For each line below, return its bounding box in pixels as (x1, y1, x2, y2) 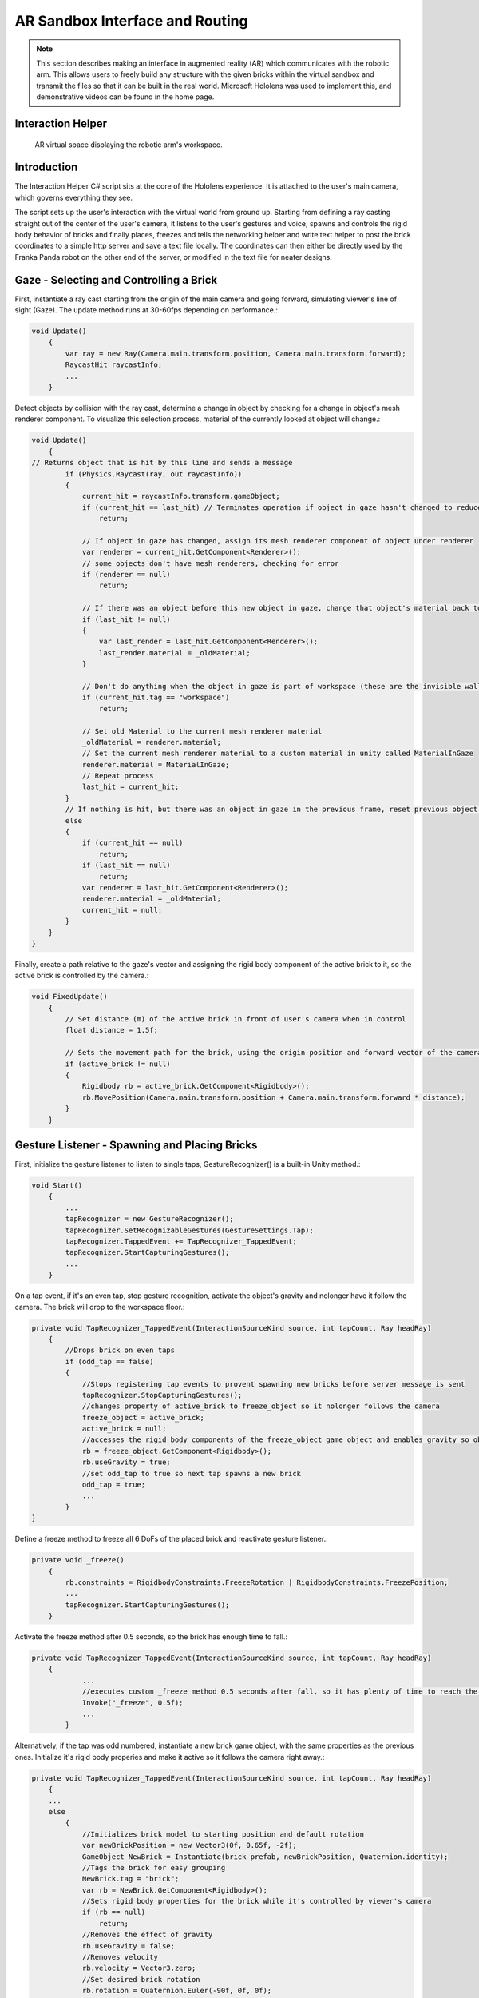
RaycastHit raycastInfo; (65, 360, 163, 369)
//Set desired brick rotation (81, 1975, 200, 1984)
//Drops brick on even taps (65, 1346, 176, 1355)
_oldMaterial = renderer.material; (81, 738, 221, 746)
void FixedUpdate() (31, 992, 108, 1001)
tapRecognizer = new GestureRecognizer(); (65, 1215, 235, 1224)
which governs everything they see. (14, 193, 133, 202)
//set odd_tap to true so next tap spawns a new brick (81, 1469, 302, 1478)
